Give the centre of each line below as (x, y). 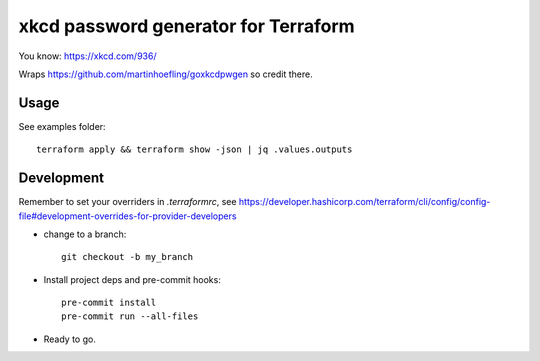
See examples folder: (62, 126)
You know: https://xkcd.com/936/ (87, 56)
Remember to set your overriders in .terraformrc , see (127, 202)
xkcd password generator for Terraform (186, 26)
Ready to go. (70, 339)
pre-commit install (109, 303)
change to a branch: (85, 234)
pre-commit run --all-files (130, 316)
